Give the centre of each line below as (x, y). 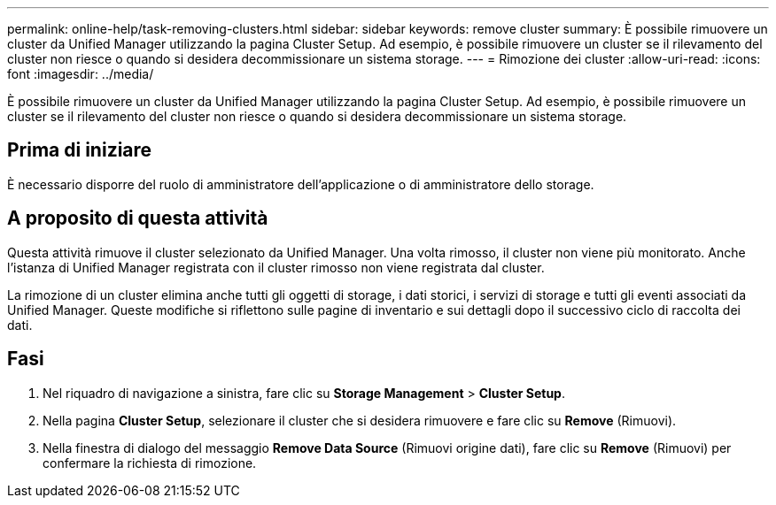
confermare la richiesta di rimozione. (150, 463)
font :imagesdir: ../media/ (81, 74)
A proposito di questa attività (138, 218)
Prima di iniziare (80, 150)
